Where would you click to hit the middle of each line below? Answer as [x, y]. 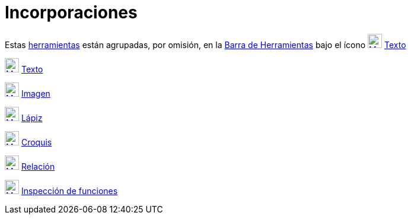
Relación [38, 166]
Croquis [36, 142]
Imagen [36, 93]
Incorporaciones [71, 12]
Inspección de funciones [69, 191]
